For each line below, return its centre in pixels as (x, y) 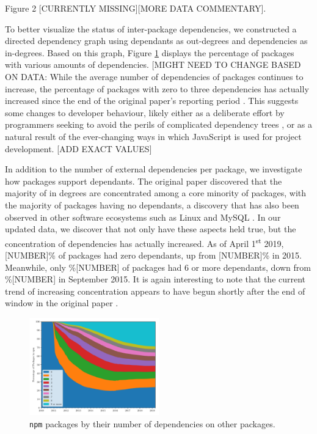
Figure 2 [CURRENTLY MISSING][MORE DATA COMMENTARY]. (136, 8)
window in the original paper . (62, 303)
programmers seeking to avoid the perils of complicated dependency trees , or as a (159, 124)
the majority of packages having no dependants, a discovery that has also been (152, 204)
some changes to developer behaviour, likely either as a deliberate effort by (145, 112)
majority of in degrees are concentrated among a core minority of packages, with (156, 193)
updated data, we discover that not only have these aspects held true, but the (151, 229)
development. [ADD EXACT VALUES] (78, 148)
